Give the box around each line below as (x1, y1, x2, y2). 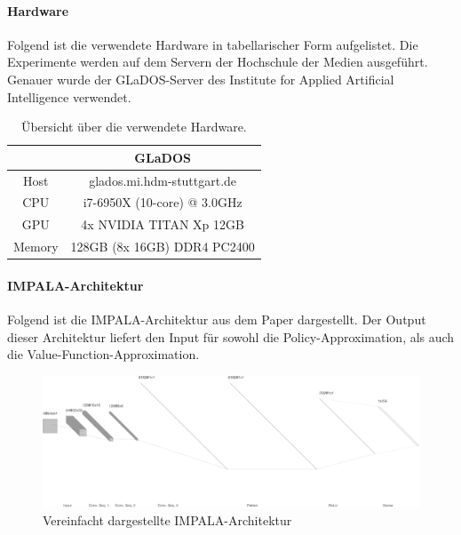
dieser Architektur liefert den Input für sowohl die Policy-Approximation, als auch (7, 327, 455, 346)
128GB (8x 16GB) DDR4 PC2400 (70, 237, 255, 256)
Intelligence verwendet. (7, 87, 131, 106)
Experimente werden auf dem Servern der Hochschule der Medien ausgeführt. (7, 52, 428, 71)
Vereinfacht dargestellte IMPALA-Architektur (43, 511, 292, 530)
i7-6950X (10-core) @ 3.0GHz (83, 193, 242, 212)
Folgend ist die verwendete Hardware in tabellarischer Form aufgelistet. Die (7, 35, 418, 53)
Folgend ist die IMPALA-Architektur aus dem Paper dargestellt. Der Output (7, 310, 426, 329)
